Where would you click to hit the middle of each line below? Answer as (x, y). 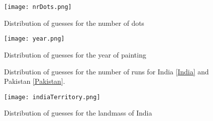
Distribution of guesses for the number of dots (74, 23)
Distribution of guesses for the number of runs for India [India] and (106, 71)
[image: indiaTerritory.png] (52, 97)
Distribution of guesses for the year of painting (75, 54)
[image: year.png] (34, 39)
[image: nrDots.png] (38, 7)
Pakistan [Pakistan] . (35, 81)
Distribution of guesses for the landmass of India (78, 113)
